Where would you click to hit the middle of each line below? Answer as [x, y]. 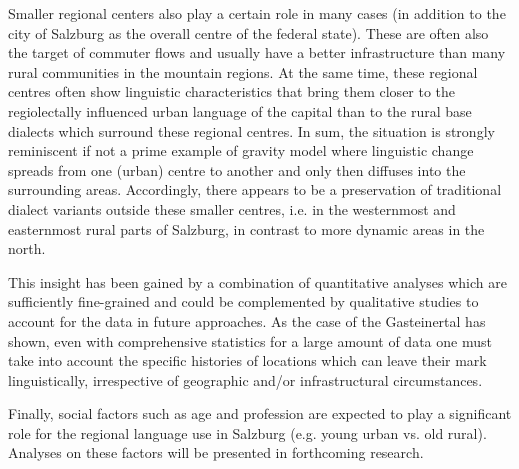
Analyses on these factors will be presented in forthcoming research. [216, 452]
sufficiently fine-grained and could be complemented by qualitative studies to [243, 301]
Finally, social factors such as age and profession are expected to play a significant [260, 413]
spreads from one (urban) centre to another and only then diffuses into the [237, 169]
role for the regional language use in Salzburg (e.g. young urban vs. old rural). [247, 432]
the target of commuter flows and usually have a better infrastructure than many [257, 52]
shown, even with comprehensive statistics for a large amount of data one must [250, 340]
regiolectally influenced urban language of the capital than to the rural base [240, 110]
